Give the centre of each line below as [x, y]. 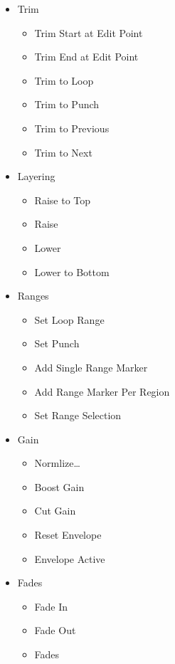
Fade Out [55, 630]
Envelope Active [70, 558]
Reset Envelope [68, 535]
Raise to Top [63, 200]
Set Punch [57, 343]
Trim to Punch [67, 104]
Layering [36, 176]
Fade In [51, 606]
